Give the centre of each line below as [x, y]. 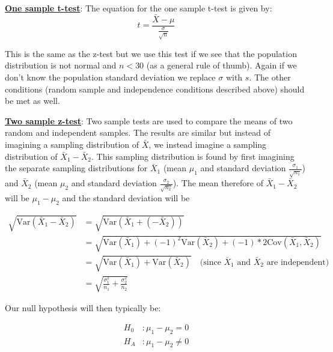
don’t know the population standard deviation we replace [110, 77]
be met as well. [32, 101]
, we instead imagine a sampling [208, 144]
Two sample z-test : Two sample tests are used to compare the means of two [149, 120]
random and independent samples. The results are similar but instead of [138, 132]
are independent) [298, 262]
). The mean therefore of [218, 183]
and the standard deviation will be [126, 198]
